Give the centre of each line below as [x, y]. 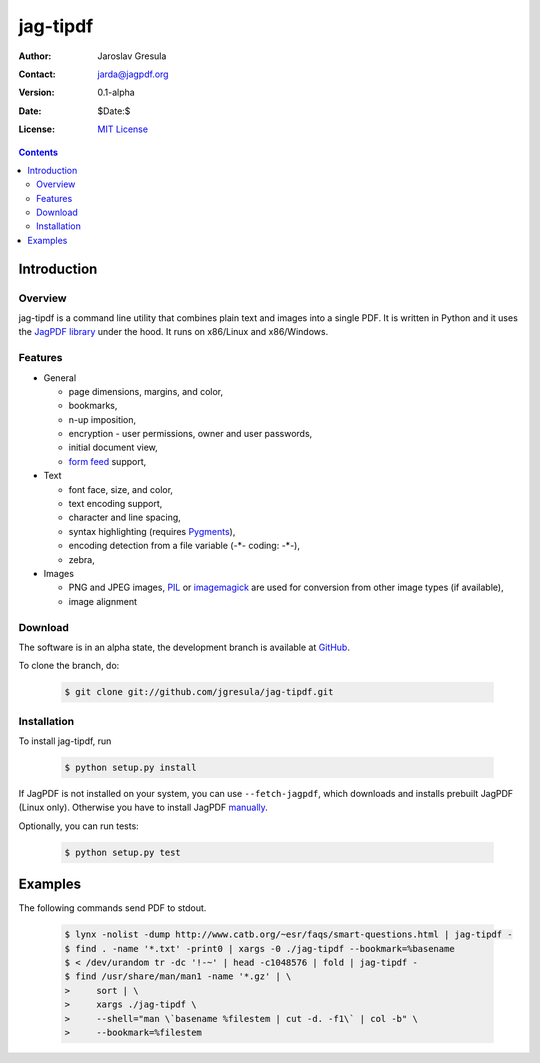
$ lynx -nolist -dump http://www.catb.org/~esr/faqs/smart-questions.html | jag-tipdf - [289, 934]
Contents [38, 152]
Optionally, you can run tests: [78, 826]
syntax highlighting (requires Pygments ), [152, 531]
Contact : [37, 74]
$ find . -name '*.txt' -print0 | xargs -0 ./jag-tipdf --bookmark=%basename [259, 948]
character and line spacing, [125, 517]
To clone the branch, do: [69, 666]
